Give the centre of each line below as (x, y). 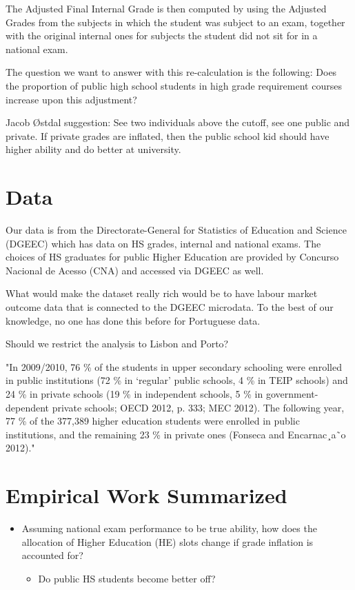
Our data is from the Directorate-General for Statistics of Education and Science (176, 230)
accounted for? (52, 555)
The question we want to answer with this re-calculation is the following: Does (171, 72)
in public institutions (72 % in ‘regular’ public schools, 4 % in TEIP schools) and (177, 380)
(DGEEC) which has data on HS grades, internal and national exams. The (163, 243)
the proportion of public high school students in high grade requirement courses (174, 85)
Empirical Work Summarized (146, 495)
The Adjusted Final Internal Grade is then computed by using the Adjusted (166, 8)
